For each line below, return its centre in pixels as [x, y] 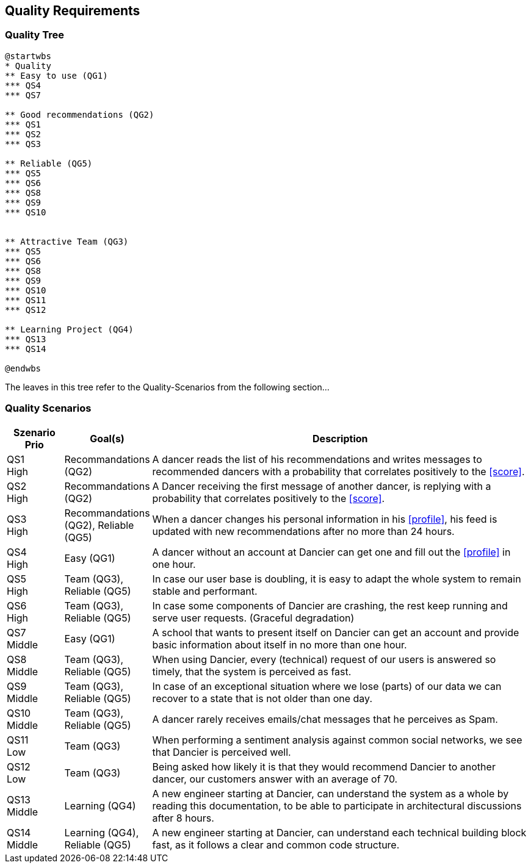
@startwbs [28, 56]
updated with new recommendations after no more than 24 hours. [303, 531]
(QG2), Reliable [99, 525]
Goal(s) [107, 438]
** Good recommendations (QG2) [80, 114]
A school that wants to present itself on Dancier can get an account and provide [336, 632]
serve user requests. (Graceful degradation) [253, 618]
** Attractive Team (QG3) [67, 241]
